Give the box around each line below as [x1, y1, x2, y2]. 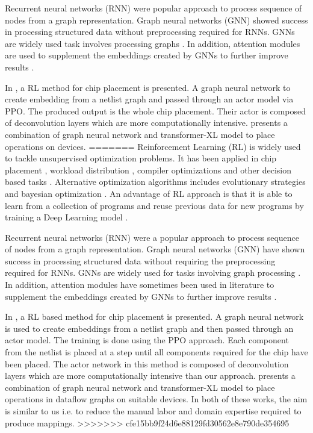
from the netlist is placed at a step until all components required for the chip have [5, 346, 308, 358]
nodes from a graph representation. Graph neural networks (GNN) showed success [5, 13, 308, 26]
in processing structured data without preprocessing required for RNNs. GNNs [5, 25, 295, 38]
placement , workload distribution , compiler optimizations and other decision [5, 163, 292, 176]
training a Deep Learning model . [5, 211, 128, 223]
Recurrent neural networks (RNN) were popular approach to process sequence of [5, 2, 302, 14]
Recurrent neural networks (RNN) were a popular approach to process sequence [5, 231, 300, 243]
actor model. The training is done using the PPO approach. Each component [5, 334, 289, 346]
